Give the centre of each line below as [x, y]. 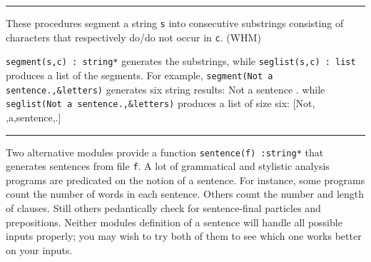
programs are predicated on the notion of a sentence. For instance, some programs [185, 180]
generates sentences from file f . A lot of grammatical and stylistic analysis [168, 166]
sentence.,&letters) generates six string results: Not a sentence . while [166, 89]
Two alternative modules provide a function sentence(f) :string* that [165, 152]
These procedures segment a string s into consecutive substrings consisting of [175, 23]
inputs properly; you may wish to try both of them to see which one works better [184, 236]
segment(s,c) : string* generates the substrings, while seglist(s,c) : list [181, 61]
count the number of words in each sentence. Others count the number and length [185, 194]
